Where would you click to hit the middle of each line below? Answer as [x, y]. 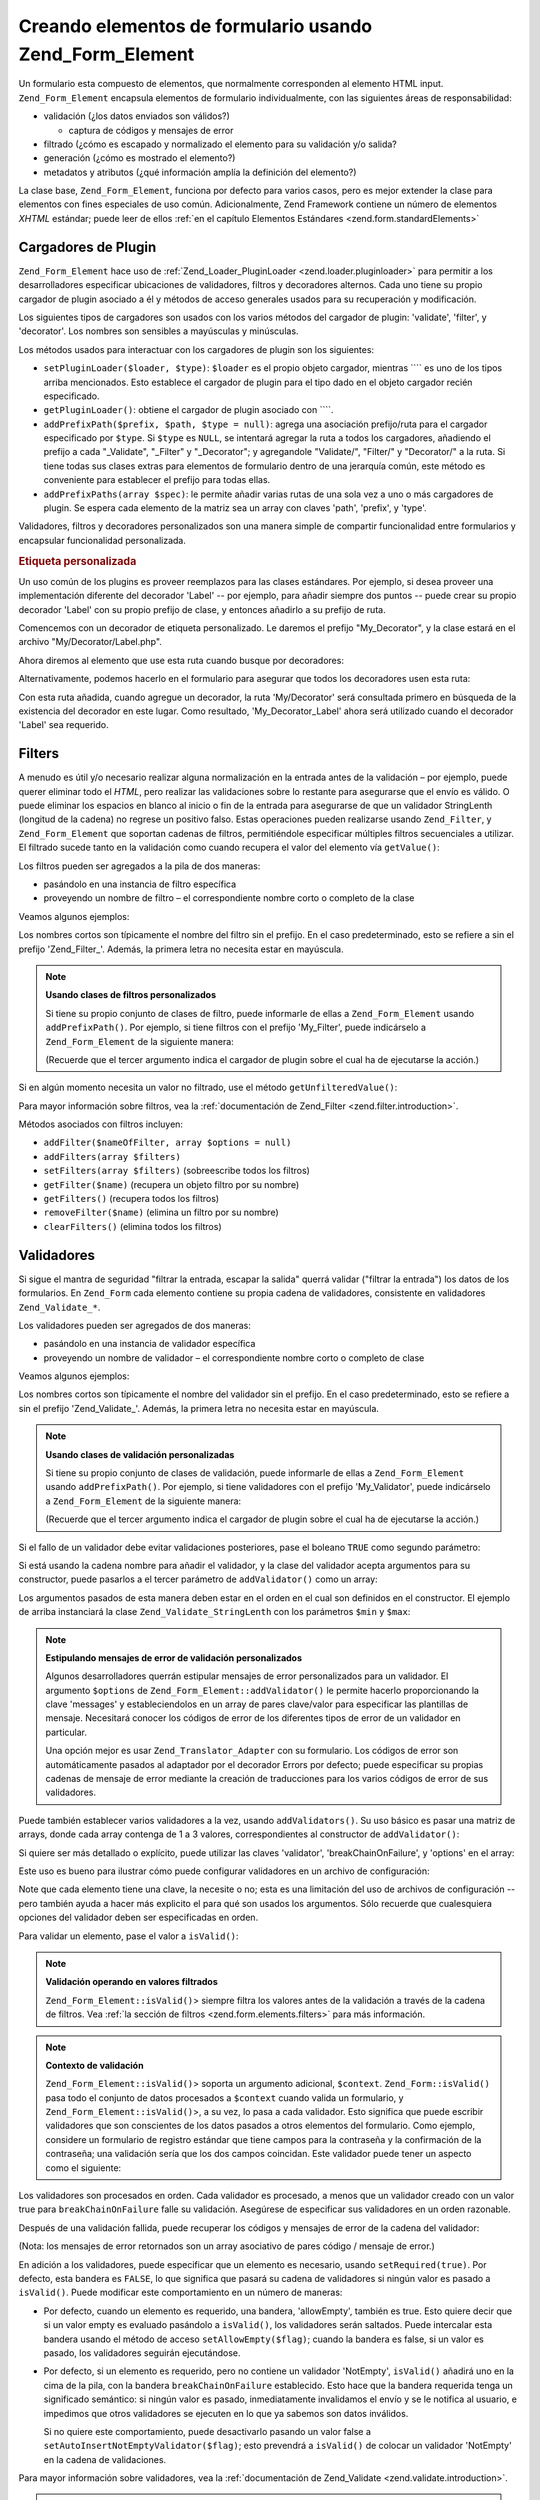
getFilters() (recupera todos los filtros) [131, 1199]
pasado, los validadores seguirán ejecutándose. [142, 2352]
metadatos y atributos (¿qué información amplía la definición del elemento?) [200, 172]
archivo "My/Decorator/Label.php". [90, 642]
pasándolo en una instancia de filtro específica [140, 884]
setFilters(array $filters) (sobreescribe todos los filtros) [176, 1171]
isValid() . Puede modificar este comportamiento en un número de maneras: [180, 2292]
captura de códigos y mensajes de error [151, 130]
